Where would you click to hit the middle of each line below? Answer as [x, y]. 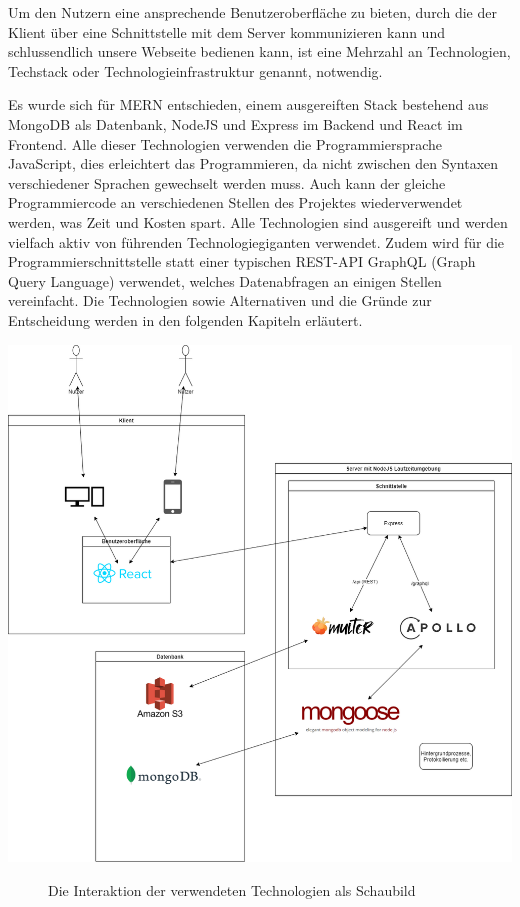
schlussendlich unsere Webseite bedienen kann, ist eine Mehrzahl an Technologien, [259, 51]
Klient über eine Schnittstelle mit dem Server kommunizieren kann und [226, 31]
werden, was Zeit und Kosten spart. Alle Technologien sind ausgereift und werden [258, 221]
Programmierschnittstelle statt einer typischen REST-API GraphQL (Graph [242, 261]
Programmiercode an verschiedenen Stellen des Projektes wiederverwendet [235, 202]
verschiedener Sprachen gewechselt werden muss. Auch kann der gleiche [227, 182]
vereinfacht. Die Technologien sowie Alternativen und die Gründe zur [220, 300]
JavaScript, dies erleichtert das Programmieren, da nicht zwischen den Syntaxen [253, 163]
